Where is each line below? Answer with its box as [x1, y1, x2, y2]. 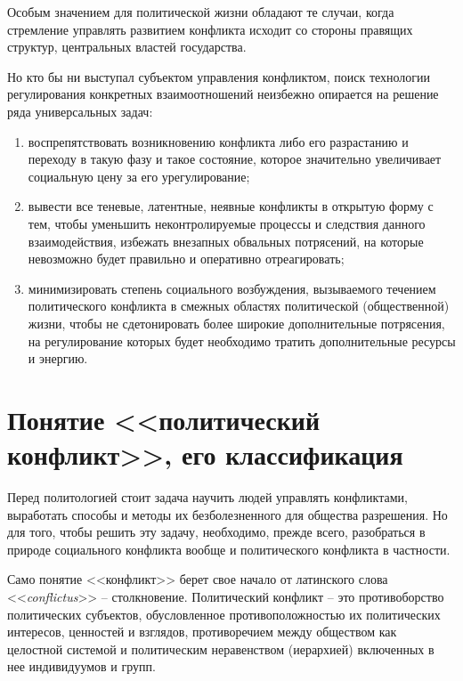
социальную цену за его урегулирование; [28, 166, 250, 185]
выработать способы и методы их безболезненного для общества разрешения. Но [7, 505, 448, 523]
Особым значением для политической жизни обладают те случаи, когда [7, 3, 394, 20]
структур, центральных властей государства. [7, 37, 247, 56]
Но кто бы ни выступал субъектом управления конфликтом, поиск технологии [7, 67, 431, 85]
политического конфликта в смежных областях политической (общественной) [28, 296, 450, 315]
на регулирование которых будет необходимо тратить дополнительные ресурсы [28, 331, 456, 350]
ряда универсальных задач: [7, 101, 153, 120]
